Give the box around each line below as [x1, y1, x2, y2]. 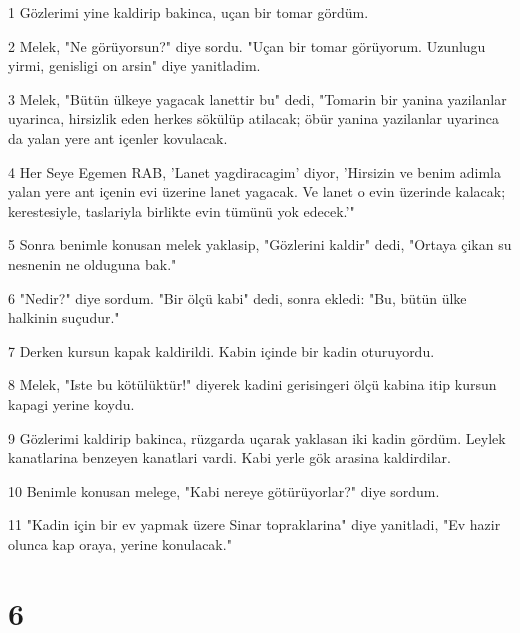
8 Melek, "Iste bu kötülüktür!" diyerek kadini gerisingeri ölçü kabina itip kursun [8, 374, 497, 395]
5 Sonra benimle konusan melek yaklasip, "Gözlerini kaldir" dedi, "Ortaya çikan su [8, 234, 512, 255]
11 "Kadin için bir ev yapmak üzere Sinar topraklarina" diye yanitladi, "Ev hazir [8, 514, 501, 535]
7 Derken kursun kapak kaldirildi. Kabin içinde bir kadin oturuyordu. [8, 340, 435, 361]
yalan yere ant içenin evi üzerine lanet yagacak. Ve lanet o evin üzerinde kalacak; [8, 181, 506, 202]
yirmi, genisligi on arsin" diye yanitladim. [8, 55, 261, 76]
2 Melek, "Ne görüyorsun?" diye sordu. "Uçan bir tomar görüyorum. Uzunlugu [8, 35, 486, 56]
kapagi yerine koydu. [8, 393, 135, 414]
